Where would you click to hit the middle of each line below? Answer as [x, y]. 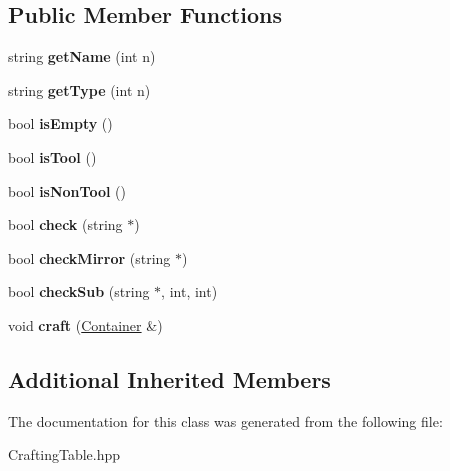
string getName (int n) [82, 56]
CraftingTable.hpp [64, 454]
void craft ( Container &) [85, 324]
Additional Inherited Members [169, 378]
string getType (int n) [79, 89]
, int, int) [189, 291]
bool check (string [65, 224]
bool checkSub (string [79, 291]
